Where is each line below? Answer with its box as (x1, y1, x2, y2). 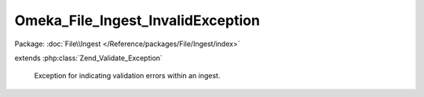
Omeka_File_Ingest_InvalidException (14, 12, 261, 29)
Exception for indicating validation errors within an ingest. (34, 71, 221, 81)
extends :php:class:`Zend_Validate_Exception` (14, 53, 163, 63)
